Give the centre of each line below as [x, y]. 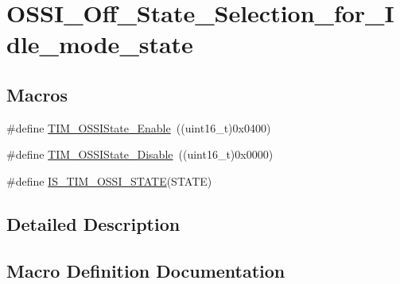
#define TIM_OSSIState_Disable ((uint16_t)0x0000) [140, 154]
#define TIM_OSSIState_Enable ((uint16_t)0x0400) [139, 127]
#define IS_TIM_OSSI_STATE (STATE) [109, 180]
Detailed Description [93, 223]
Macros [37, 94]
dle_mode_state [100, 44]
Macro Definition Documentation [146, 270]
